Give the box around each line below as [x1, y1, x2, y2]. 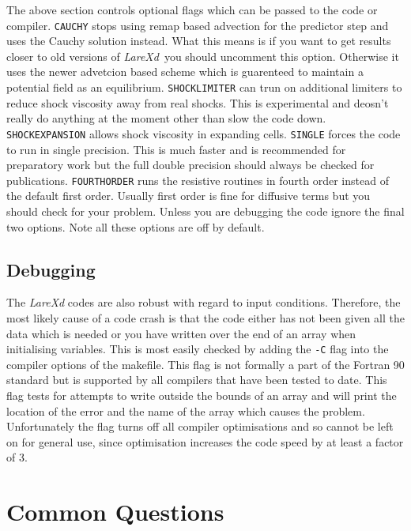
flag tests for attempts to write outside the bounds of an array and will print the [6, 386, 397, 403]
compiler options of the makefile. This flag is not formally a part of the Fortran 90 [6, 356, 405, 372]
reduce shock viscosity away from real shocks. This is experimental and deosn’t [6, 94, 389, 111]
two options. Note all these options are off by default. [6, 218, 265, 235]
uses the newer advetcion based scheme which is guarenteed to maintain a [6, 63, 364, 80]
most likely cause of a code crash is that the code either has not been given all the [6, 309, 405, 326]
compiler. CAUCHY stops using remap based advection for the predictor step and [6, 17, 389, 33]
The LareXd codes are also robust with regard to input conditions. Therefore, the [6, 294, 401, 311]
